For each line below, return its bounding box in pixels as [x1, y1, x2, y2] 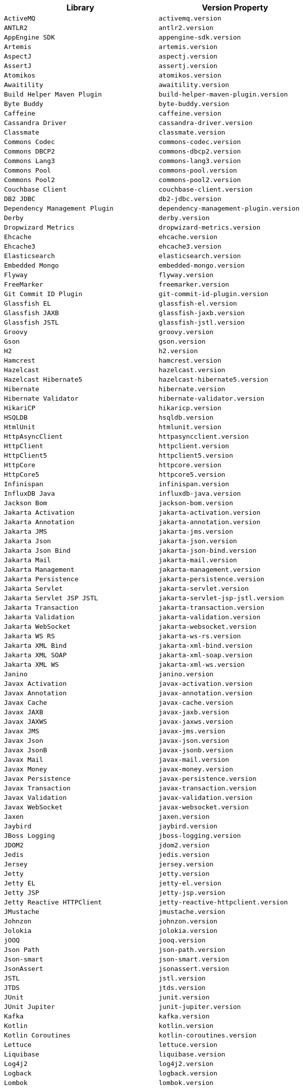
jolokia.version [158, 927, 217, 934]
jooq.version [158, 936, 206, 944]
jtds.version [158, 984, 206, 991]
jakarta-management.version [158, 566, 260, 573]
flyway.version [158, 271, 213, 279]
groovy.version [158, 328, 213, 336]
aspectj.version [158, 53, 217, 60]
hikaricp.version [158, 404, 221, 412]
